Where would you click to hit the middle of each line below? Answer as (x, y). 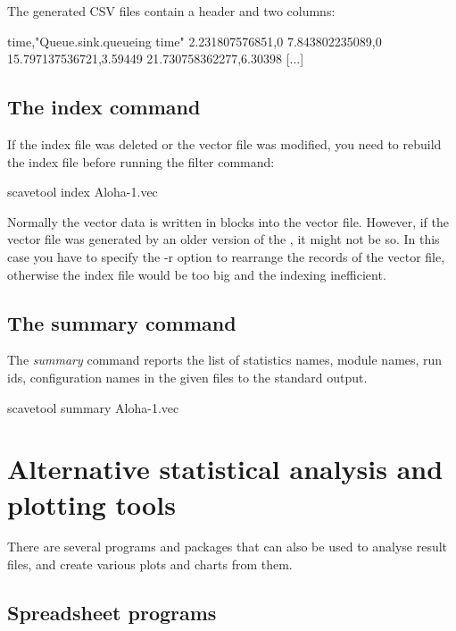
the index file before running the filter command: (141, 161)
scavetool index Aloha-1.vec (83, 192)
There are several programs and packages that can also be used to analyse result (228, 547)
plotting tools (91, 504)
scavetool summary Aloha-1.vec (93, 407)
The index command (104, 107)
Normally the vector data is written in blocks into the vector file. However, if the (228, 221)
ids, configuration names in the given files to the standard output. (187, 377)
